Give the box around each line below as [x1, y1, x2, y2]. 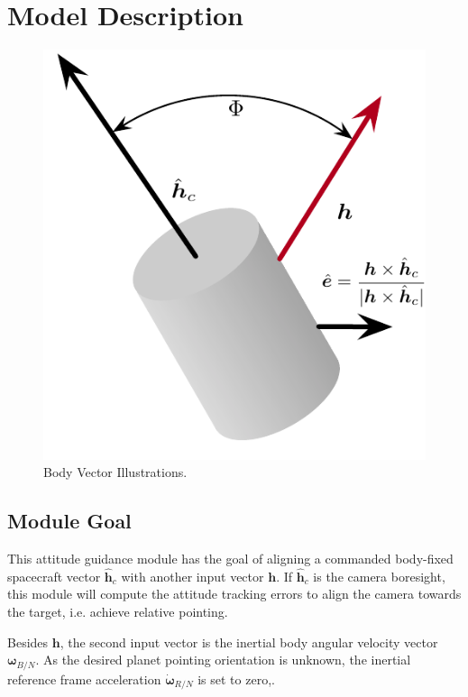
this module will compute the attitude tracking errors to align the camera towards [7, 584, 462, 603]
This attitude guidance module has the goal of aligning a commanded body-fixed [7, 549, 454, 568]
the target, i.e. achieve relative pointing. [7, 602, 228, 621]
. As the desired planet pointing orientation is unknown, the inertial [35, 650, 411, 669]
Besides [7, 632, 49, 651]
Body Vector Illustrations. [43, 463, 188, 481]
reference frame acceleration [7, 669, 161, 688]
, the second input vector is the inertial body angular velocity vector [60, 632, 438, 651]
